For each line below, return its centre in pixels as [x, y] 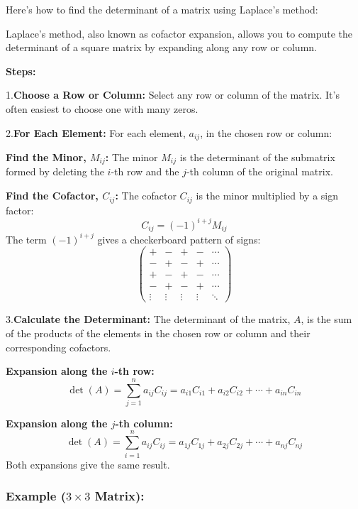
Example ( [36, 496]
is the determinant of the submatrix [257, 157]
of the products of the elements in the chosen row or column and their [158, 333]
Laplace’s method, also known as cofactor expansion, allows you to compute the [179, 33]
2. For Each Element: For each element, [96, 132]
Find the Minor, [46, 157]
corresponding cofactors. [58, 347]
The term [26, 239]
